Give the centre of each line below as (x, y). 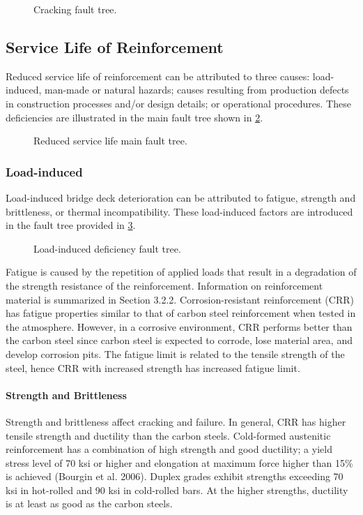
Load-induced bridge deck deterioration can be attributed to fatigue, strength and (181, 197)
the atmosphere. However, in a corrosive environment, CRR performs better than (179, 326)
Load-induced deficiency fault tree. (107, 248)
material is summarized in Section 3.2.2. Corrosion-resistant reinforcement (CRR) (180, 299)
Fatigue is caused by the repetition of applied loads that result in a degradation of (181, 272)
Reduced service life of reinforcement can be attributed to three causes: (158, 76)
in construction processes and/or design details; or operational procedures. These (178, 103)
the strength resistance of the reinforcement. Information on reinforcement (164, 285)
